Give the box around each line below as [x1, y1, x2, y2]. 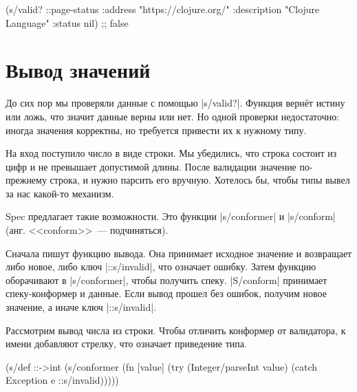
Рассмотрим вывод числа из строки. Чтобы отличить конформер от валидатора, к [6, 323, 346, 337]
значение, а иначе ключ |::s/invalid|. [6, 300, 156, 314]
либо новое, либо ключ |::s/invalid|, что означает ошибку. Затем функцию [6, 259, 316, 274]
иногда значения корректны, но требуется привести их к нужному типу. [6, 122, 307, 137]
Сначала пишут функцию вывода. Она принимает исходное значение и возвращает [6, 246, 352, 260]
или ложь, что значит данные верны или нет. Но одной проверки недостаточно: [6, 109, 340, 123]
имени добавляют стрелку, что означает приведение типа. [6, 336, 247, 351]
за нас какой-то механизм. [6, 186, 114, 200]
